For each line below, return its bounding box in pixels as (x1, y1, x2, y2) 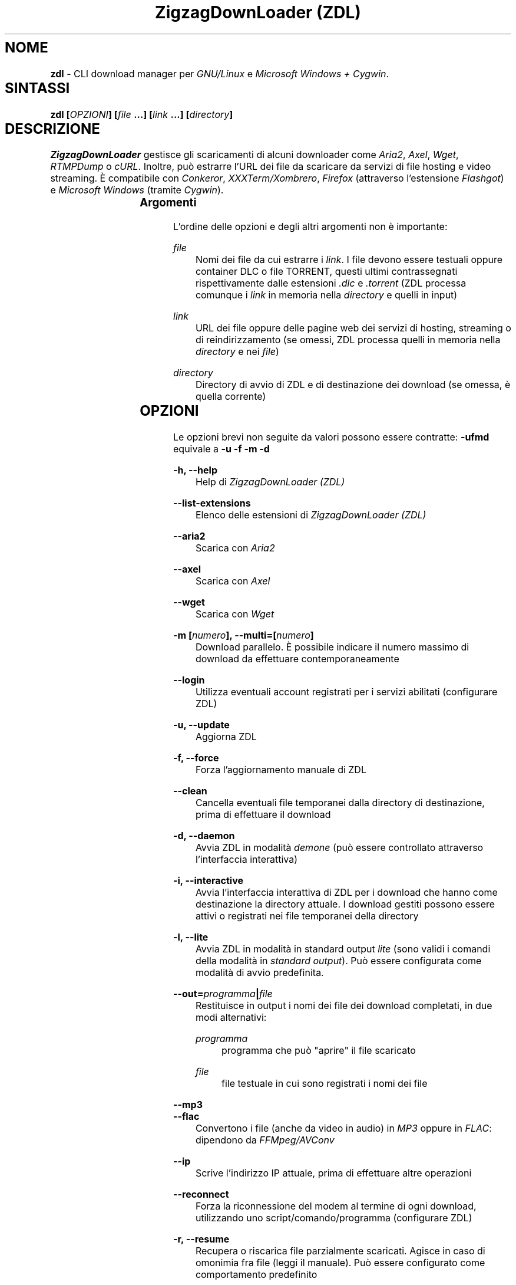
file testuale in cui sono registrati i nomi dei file (221, 1077, 428, 1090)
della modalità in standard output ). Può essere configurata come (195, 955, 482, 967)
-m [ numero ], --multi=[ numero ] (173, 629, 314, 642)
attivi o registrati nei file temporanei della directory (195, 910, 419, 922)
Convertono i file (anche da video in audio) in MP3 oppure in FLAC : (195, 1122, 492, 1135)
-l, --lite (173, 931, 209, 944)
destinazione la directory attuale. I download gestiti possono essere (195, 898, 495, 911)
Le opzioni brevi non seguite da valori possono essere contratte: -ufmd (173, 431, 489, 443)
